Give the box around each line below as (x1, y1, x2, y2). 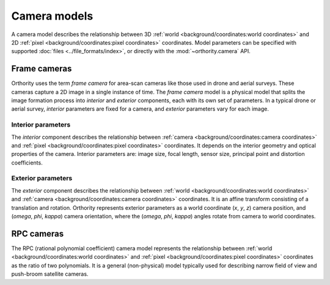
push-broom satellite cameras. (11, 270, 89, 278)
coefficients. (11, 159, 43, 166)
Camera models (11, 9, 94, 23)
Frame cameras (11, 64, 72, 74)
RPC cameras (11, 228, 64, 239)
